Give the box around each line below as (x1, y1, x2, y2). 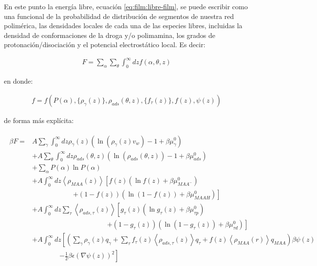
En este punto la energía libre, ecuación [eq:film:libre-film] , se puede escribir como (4, 1, 248, 11)
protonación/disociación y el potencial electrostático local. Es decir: (4, 39, 205, 50)
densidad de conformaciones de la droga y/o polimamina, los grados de (4, 30, 216, 40)
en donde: (4, 76, 33, 86)
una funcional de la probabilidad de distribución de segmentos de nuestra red (4, 11, 234, 21)
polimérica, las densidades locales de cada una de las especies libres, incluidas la (4, 20, 242, 31)
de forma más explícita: (4, 115, 74, 125)
